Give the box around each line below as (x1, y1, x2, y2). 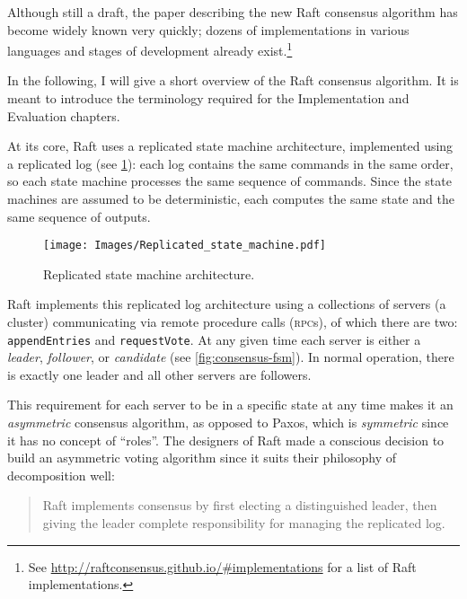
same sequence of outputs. (7, 207, 151, 225)
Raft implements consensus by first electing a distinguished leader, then (42, 496, 437, 515)
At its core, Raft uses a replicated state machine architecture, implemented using (7, 137, 454, 155)
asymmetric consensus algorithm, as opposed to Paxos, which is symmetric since (7, 413, 449, 432)
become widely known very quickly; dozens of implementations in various (7, 20, 410, 39)
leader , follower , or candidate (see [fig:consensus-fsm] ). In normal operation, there (7, 348, 454, 366)
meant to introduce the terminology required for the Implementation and (7, 89, 410, 108)
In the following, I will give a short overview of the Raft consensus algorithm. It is (7, 71, 459, 90)
